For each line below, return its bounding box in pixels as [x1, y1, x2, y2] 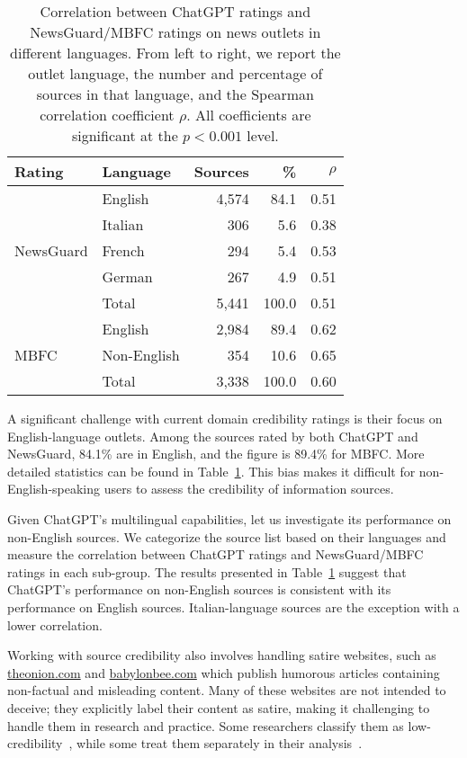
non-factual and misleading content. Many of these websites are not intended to [7, 681, 446, 700]
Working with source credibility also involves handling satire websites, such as [7, 646, 436, 664]
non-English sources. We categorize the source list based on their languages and [7, 527, 446, 546]
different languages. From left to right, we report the [10, 42, 341, 63]
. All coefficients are [186, 104, 311, 125]
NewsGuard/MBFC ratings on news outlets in [30, 22, 321, 42]
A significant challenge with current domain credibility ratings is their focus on [7, 409, 443, 427]
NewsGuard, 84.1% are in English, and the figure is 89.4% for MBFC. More [7, 444, 425, 463]
